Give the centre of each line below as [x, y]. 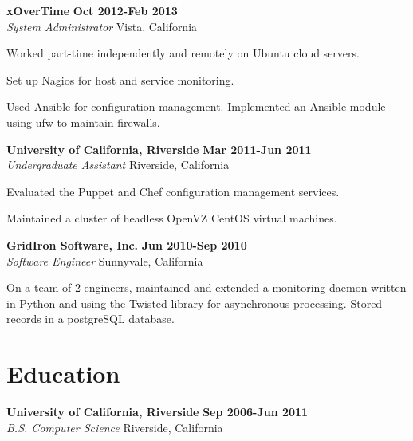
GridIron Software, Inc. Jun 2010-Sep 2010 [127, 244]
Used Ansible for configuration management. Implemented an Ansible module [196, 106]
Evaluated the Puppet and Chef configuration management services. [173, 191]
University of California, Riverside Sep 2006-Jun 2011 [157, 412]
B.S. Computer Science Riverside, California [115, 427]
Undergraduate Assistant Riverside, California [118, 165]
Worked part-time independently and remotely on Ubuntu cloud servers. [183, 53]
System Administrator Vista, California [102, 26]
